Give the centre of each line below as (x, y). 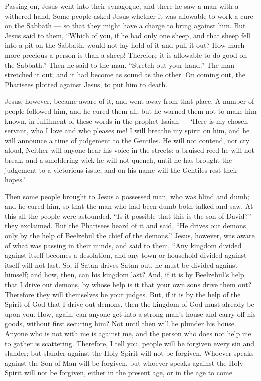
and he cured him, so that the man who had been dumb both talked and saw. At (129, 206)
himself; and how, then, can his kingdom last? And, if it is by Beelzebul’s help (124, 275)
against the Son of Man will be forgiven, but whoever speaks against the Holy (124, 363)
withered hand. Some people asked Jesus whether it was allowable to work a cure (129, 16)
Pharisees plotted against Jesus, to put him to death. (86, 84)
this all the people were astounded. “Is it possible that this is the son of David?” (128, 216)
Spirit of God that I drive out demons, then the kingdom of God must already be (129, 304)
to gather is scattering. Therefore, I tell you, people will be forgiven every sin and (130, 343)
